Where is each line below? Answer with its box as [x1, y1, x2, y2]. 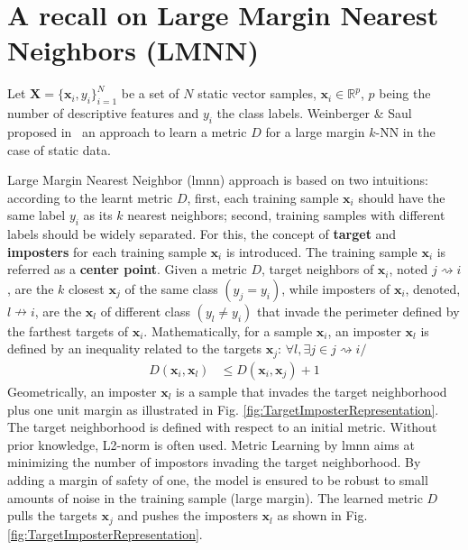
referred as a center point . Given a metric [7, 260, 247, 279]
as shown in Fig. [277, 506, 368, 525]
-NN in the [375, 122, 436, 141]
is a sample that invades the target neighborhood [176, 381, 447, 400]
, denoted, [405, 279, 461, 298]
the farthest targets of [7, 321, 129, 340]
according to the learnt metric [7, 188, 173, 206]
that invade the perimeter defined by [257, 301, 460, 320]
